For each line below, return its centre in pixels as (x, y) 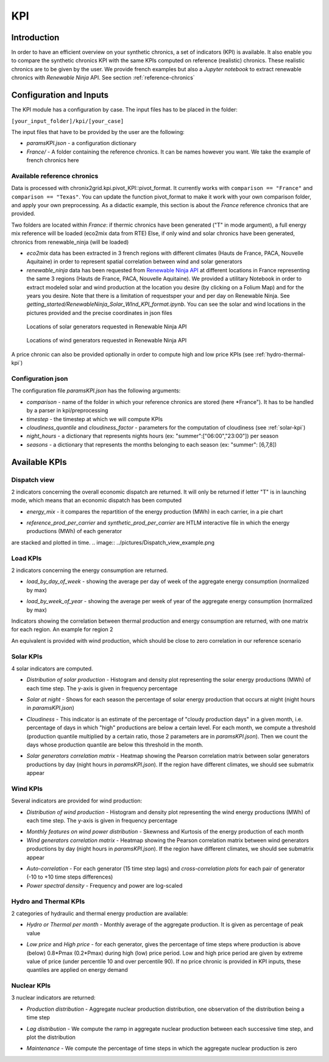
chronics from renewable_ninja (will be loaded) (70, 242)
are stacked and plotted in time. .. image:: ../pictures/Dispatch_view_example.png (113, 542)
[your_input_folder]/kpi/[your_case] (68, 121)
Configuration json (40, 379)
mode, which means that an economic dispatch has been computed (97, 500)
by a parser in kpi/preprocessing (67, 411)
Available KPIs (39, 462)
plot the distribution (51, 1037)
